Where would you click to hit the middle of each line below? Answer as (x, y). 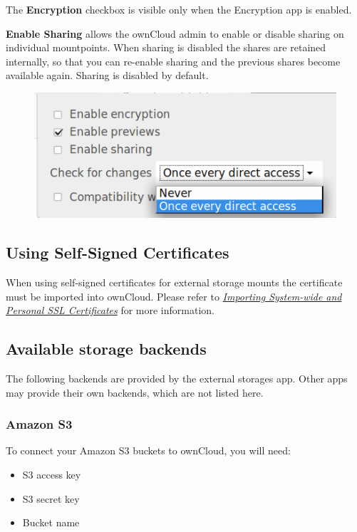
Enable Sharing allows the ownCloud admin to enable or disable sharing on (175, 33)
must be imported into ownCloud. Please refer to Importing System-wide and (174, 296)
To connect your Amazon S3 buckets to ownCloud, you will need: (148, 450)
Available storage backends (106, 349)
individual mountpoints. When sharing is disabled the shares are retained (166, 47)
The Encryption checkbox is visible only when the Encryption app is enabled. (179, 9)
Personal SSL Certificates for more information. (110, 310)
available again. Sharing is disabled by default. (107, 75)
